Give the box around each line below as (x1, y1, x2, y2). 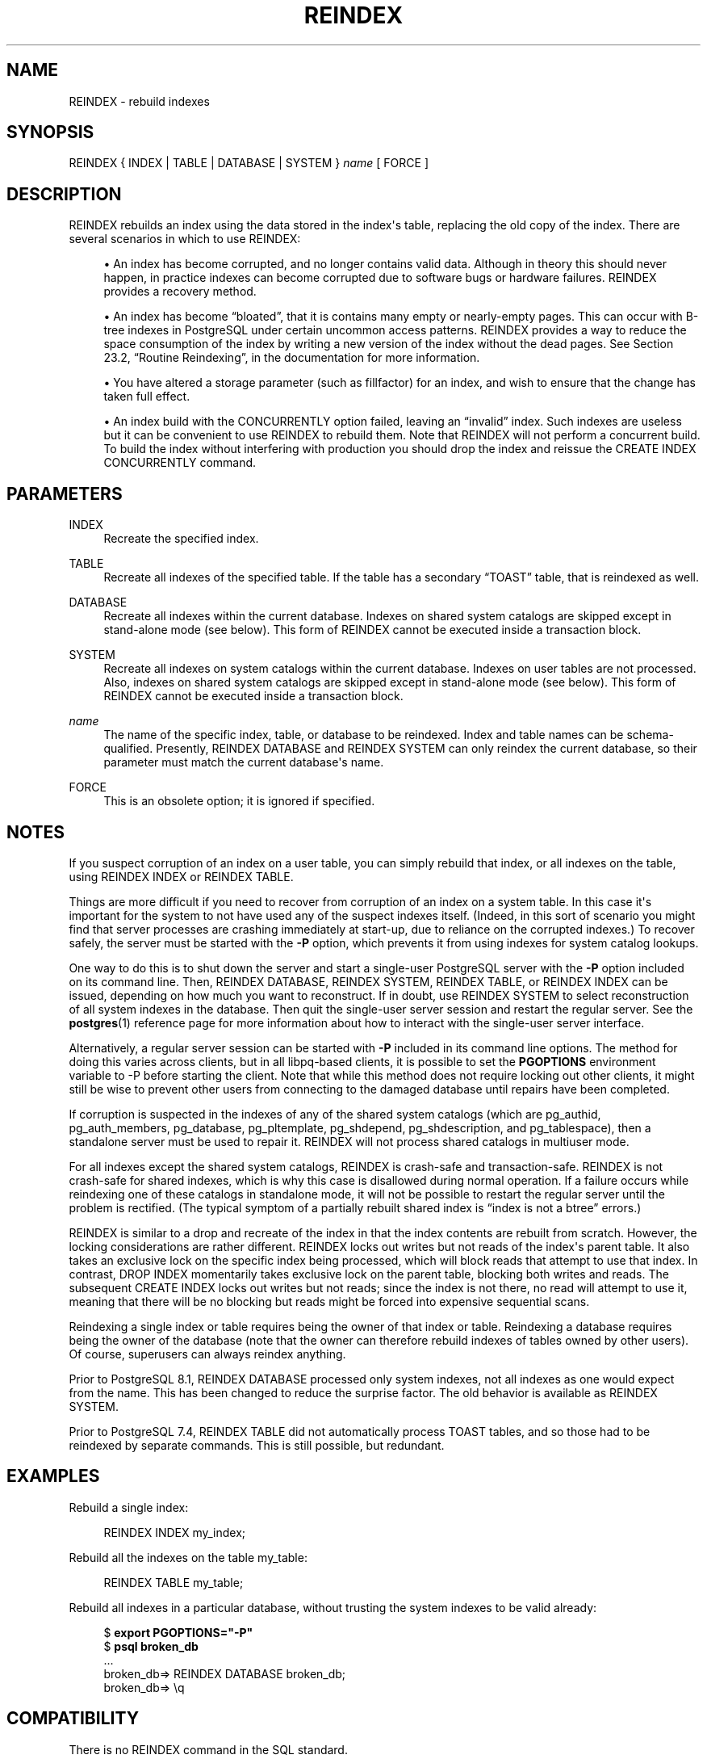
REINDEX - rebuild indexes (69, 94, 210, 108)
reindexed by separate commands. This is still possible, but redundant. (69, 1438, 445, 1452)
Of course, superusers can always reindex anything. (69, 1346, 346, 1361)
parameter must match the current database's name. (103, 755, 384, 770)
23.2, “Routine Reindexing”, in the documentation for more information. (103, 351, 480, 365)
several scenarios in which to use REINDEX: (69, 232, 301, 246)
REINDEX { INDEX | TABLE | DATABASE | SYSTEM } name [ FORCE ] (69, 156, 429, 170)
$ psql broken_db (103, 1639, 199, 1653)
